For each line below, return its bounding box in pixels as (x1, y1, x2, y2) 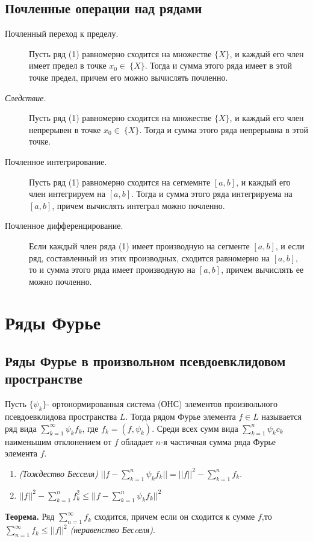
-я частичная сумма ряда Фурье (160, 435, 276, 447)
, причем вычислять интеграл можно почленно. (52, 199, 225, 211)
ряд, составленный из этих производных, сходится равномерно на (29, 251, 270, 264)
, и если (275, 239, 305, 252)
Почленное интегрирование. (5, 155, 107, 167)
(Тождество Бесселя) (19, 467, 98, 479)
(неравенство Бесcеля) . (70, 523, 155, 536)
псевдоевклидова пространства (5, 410, 117, 423)
